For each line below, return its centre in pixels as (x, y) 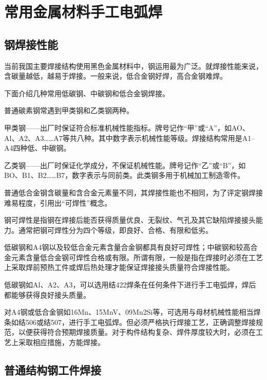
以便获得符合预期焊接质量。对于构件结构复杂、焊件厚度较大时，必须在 (137, 332)
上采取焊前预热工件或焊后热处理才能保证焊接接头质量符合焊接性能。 (119, 267)
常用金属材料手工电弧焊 (83, 12)
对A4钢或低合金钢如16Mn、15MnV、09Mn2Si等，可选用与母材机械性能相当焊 (132, 312)
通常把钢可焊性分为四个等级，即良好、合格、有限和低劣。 (115, 230)
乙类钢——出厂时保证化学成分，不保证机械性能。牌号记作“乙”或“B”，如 (125, 165)
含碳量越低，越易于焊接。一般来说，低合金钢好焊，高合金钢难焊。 (116, 76)
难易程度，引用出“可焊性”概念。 (58, 202)
